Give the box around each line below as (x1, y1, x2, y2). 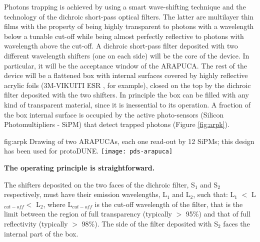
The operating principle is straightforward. (4, 162, 155, 172)
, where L (43, 198, 72, 209)
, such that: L (193, 189, 235, 199)
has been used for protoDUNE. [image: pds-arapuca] (4, 145, 173, 156)
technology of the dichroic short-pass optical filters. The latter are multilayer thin (4, 11, 254, 21)
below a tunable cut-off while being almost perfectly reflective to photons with (4, 30, 244, 41)
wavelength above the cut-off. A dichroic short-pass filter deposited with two (4, 40, 238, 51)
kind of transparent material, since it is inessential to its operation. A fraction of (4, 99, 251, 109)
